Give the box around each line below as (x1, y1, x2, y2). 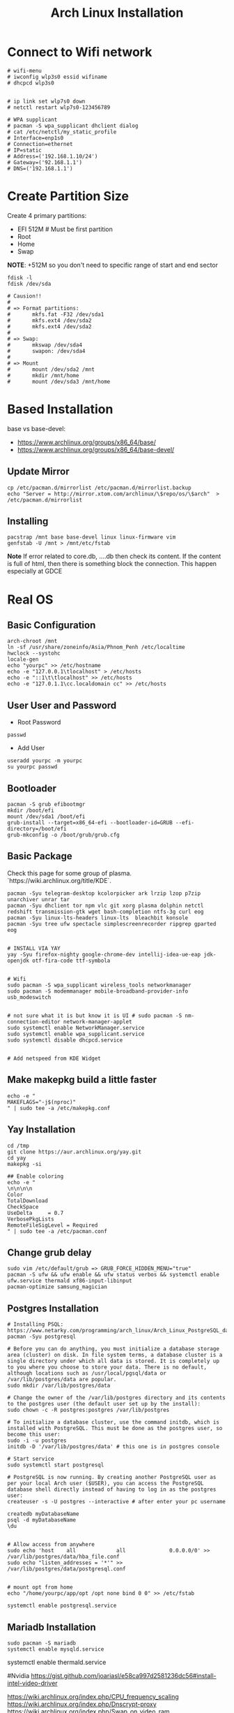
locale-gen (7, 656, 39, 663)
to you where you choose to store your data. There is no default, (7, 1364, 208, 1371)
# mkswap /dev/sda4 (7, 341, 82, 349)
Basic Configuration (7, 620, 96, 632)
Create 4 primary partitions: (7, 211, 87, 219)
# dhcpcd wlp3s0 (7, 79, 54, 87)
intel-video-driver (7, 1679, 58, 1687)
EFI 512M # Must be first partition (17, 225, 114, 233)
